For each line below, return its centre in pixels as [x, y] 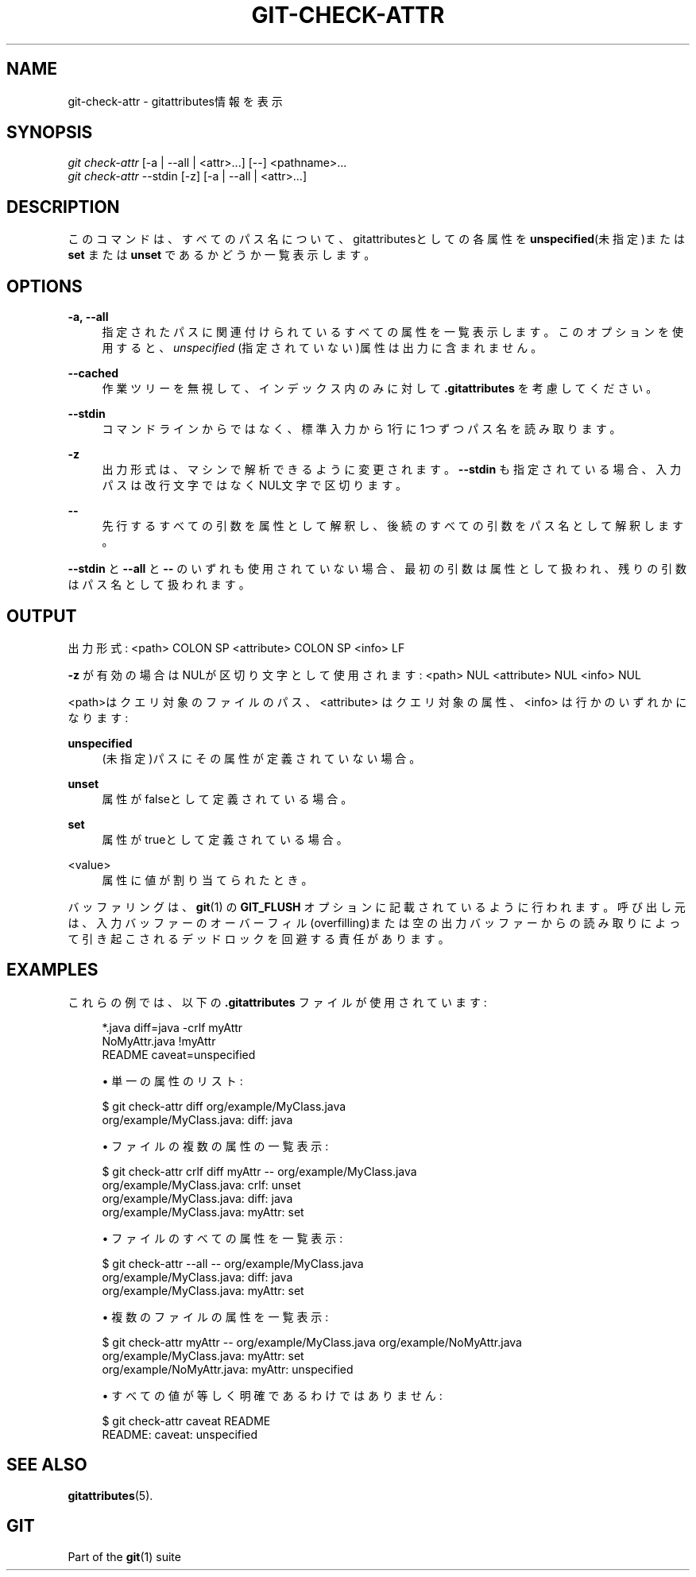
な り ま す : [98, 717]
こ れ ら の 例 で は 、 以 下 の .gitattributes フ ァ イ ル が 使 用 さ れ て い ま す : [277, 1002]
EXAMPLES [52, 970]
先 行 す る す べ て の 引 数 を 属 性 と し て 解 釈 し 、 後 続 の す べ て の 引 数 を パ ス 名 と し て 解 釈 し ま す [392, 526]
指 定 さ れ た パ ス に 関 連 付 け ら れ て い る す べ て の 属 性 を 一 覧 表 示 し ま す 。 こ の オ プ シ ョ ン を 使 [392, 332]
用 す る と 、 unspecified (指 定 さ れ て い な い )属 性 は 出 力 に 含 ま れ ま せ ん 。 [322, 348]
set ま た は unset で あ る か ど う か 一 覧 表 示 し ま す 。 [222, 255]
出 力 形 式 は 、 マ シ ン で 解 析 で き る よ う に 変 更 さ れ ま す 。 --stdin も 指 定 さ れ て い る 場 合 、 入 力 [392, 470]
